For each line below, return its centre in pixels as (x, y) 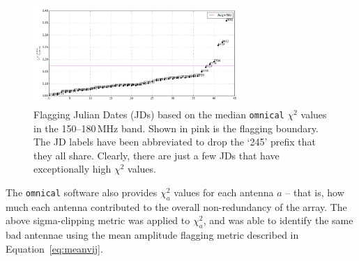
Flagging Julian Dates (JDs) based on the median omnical (159, 114)
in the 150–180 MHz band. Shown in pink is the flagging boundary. (176, 128)
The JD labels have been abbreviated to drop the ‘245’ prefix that (175, 142)
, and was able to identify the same (278, 220)
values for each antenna (224, 192)
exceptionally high (72, 169)
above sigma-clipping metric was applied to (98, 220)
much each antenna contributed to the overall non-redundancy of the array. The (176, 206)
